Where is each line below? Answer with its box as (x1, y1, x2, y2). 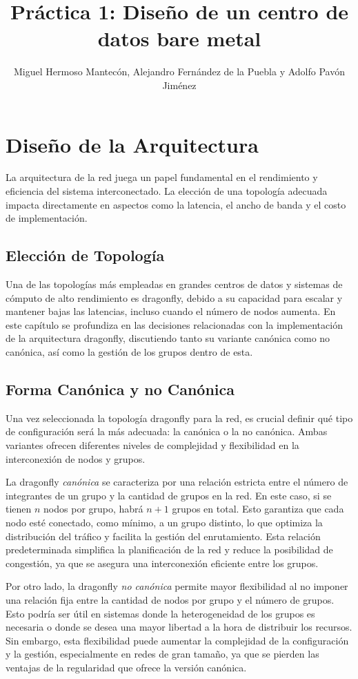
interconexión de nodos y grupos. (6, 451, 146, 466)
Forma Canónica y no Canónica (6, 378, 235, 399)
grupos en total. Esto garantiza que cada (172, 501, 344, 516)
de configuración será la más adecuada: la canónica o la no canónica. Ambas (6, 424, 328, 439)
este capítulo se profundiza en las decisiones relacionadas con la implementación (6, 317, 343, 332)
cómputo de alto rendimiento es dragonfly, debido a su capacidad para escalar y (6, 290, 343, 305)
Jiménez (162, 77, 197, 92)
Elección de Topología (6, 245, 165, 266)
